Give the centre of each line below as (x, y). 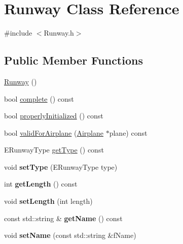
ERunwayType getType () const (54, 150)
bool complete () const (39, 98)
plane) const (128, 132)
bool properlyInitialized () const (54, 116)
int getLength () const (41, 184)
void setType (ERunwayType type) (61, 166)
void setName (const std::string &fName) (70, 235)
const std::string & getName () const (63, 218)
